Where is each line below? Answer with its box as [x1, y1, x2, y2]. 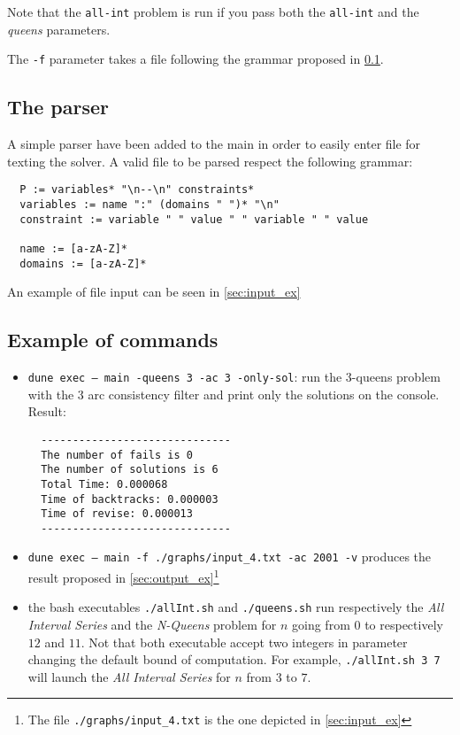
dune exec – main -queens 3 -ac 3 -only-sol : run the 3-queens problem [27, 367, 441, 386]
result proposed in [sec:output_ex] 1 [27, 566, 219, 586]
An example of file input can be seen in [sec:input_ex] [7, 282, 301, 301]
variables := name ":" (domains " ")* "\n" [19, 197, 280, 211]
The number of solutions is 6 [41, 463, 218, 476]
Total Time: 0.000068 [41, 477, 168, 491]
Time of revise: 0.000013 [41, 507, 193, 521]
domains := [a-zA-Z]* [19, 257, 147, 270]
